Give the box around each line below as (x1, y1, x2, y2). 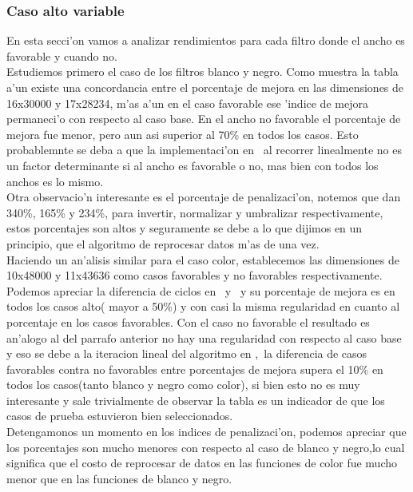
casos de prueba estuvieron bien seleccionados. (6, 407, 233, 424)
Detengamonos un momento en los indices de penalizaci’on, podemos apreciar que (6, 423, 407, 440)
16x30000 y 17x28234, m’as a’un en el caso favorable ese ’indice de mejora (6, 94, 368, 111)
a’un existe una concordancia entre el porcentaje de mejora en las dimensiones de (6, 79, 404, 95)
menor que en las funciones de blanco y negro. (6, 470, 232, 486)
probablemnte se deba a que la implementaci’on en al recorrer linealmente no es (6, 141, 402, 158)
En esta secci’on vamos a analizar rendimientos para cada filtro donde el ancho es (6, 32, 405, 49)
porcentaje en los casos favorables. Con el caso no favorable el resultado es (6, 313, 370, 330)
